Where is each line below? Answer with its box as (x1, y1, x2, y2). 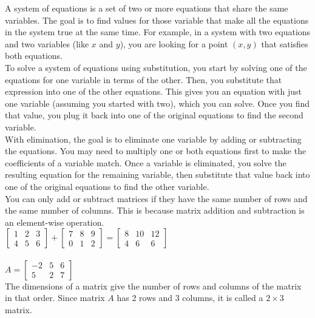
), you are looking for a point (120, 37, 228, 50)
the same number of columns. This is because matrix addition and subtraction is (5, 204, 305, 217)
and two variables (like (5, 37, 89, 50)
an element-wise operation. (5, 215, 104, 228)
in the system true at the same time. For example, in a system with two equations (5, 25, 311, 38)
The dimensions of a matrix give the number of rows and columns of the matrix (5, 279, 302, 292)
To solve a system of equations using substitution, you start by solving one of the (5, 61, 307, 73)
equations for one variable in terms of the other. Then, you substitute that (5, 73, 282, 86)
